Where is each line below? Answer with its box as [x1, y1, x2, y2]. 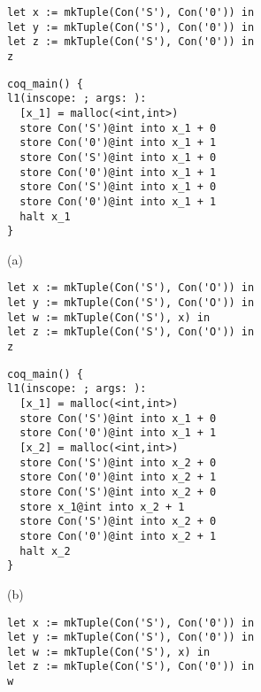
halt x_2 [19, 544, 71, 557]
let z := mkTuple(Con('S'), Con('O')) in [7, 326, 255, 339]
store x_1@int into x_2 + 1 [19, 500, 185, 513]
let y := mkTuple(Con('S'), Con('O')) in [7, 296, 255, 310]
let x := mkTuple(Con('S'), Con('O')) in [7, 281, 255, 295]
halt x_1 [19, 210, 71, 223]
